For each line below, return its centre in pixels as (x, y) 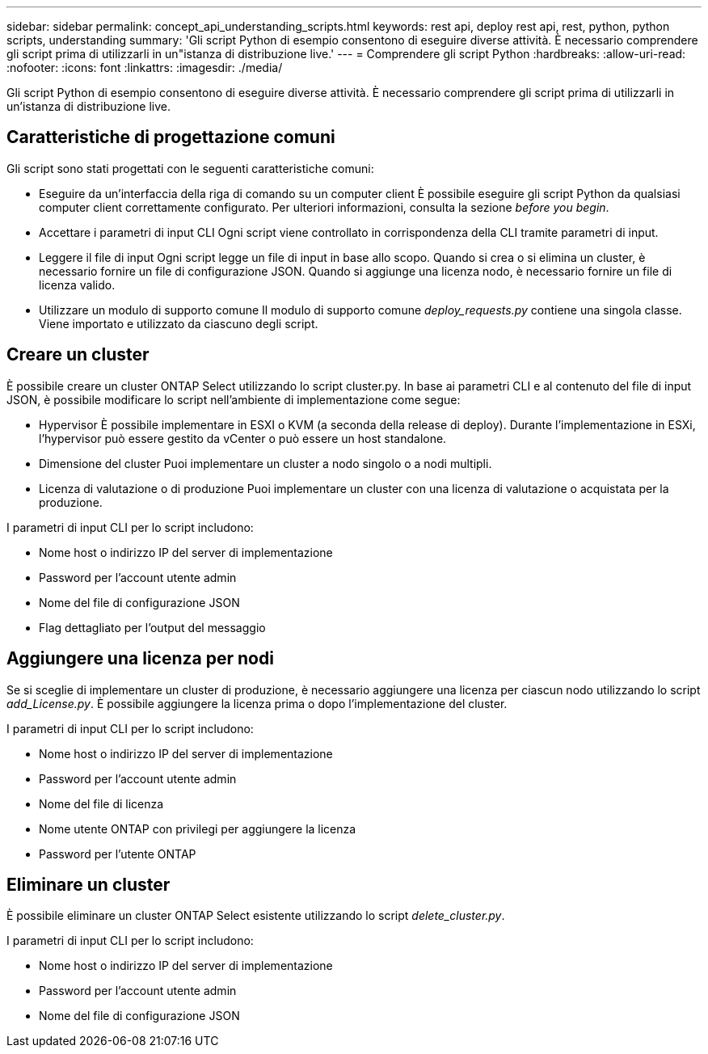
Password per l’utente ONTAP (118, 854)
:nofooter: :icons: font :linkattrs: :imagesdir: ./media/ (145, 67)
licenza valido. (77, 285)
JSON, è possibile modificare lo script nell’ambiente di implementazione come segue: (234, 399)
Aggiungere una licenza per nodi (140, 659)
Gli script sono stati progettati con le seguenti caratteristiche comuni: (190, 168)
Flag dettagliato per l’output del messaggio (152, 627)
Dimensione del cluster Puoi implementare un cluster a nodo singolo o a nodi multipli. (265, 463)
